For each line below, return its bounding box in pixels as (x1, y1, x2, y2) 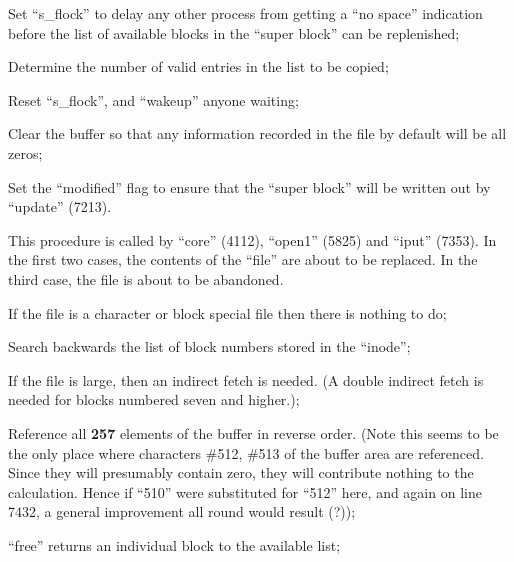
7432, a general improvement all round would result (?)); (8, 501, 356, 522)
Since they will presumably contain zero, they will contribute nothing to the (8, 462, 474, 483)
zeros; (8, 142, 43, 163)
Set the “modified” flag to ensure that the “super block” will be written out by (8, 176, 491, 197)
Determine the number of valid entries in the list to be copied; (8, 56, 389, 77)
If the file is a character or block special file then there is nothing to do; (8, 302, 447, 323)
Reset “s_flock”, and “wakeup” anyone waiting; (8, 89, 299, 110)
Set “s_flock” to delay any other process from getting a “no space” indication (8, 3, 483, 23)
